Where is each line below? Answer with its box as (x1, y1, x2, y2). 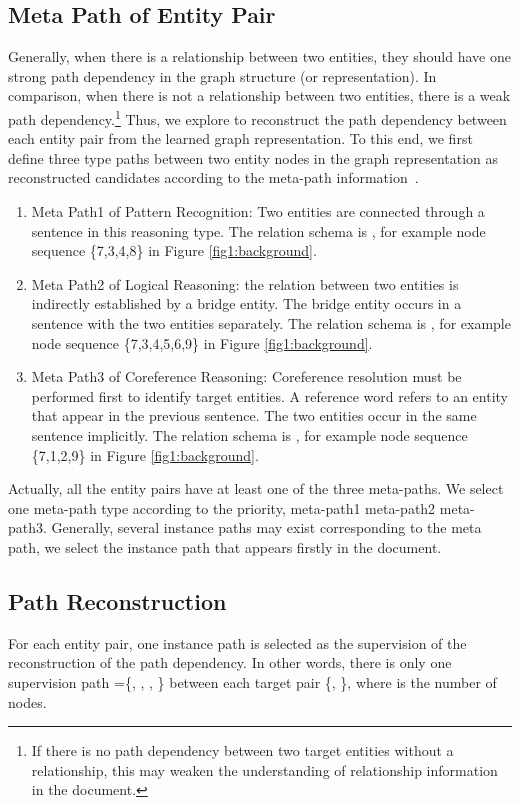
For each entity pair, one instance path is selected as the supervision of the (8, 632, 467, 653)
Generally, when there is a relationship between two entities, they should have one (8, 46, 511, 67)
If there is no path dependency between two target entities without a (31, 740, 454, 761)
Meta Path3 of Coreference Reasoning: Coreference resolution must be (31, 366, 462, 387)
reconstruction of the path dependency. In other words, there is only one (8, 652, 452, 673)
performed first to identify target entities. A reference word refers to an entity (31, 385, 508, 406)
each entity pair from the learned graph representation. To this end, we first (8, 128, 473, 149)
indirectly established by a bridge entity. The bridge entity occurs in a (31, 293, 462, 314)
